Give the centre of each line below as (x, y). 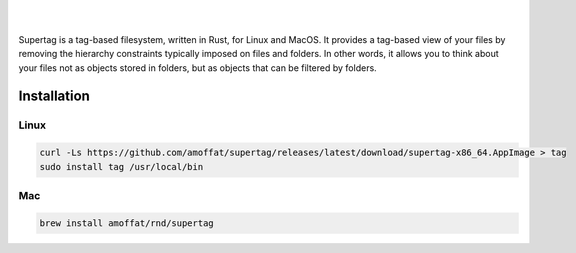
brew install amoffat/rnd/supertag (126, 223)
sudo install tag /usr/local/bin (121, 166)
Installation (54, 96)
